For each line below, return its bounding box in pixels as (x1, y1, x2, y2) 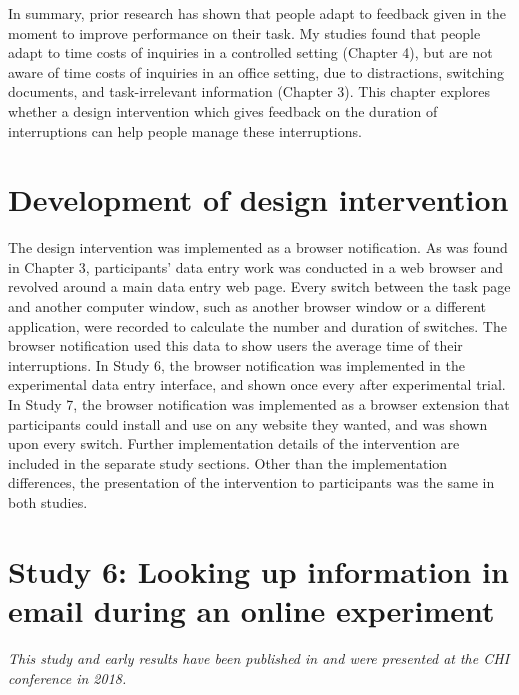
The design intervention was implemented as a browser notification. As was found (8, 237, 508, 258)
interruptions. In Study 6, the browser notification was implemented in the (8, 354, 465, 375)
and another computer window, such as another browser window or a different (8, 296, 487, 317)
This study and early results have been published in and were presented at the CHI (8, 647, 510, 668)
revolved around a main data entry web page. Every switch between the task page (8, 276, 511, 297)
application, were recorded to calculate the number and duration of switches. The (8, 315, 507, 336)
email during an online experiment (8, 589, 495, 630)
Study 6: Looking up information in (8, 550, 509, 591)
